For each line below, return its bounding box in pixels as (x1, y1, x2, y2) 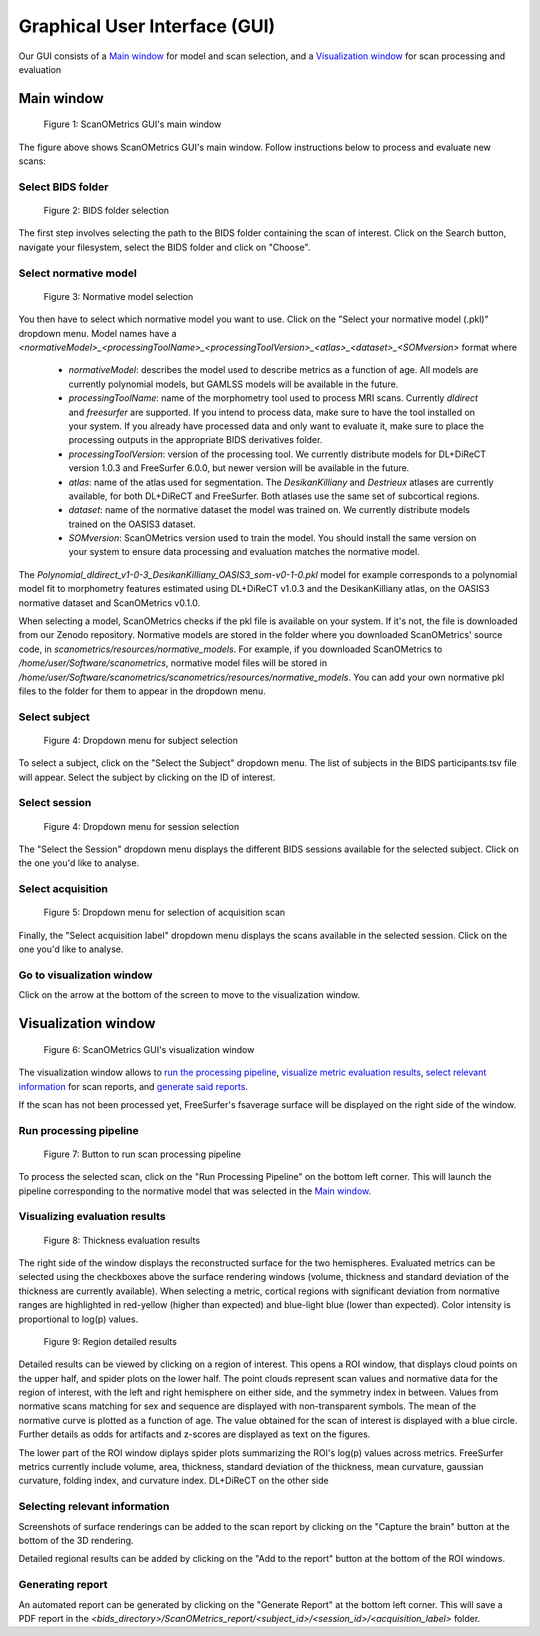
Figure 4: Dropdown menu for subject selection (43, 734, 239, 746)
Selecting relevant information (18, 1500, 170, 1514)
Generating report (18, 1578, 109, 1592)
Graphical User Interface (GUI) (18, 15, 276, 37)
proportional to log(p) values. (18, 1313, 139, 1325)
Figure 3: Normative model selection (43, 290, 194, 302)
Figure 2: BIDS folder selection (43, 205, 170, 217)
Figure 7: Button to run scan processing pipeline (43, 1148, 242, 1160)
